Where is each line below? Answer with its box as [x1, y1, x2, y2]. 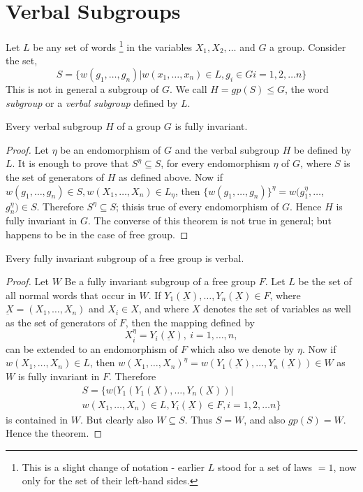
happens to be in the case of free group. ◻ [6, 226, 188, 241]
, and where [138, 301, 189, 316]
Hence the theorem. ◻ [6, 426, 103, 440]
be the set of [298, 274, 352, 289]
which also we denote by [190, 341, 295, 356]
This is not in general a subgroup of [6, 81, 159, 96]
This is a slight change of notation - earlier [22, 459, 205, 474]
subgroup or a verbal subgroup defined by [6, 95, 178, 110]
